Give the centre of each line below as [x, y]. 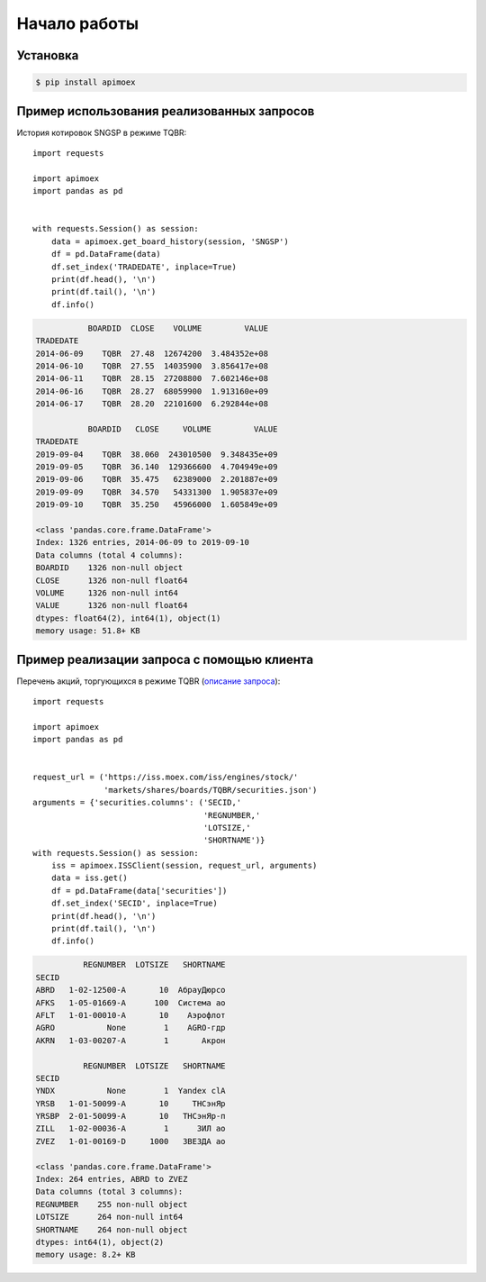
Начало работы [78, 23]
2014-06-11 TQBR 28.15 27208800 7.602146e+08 [152, 379]
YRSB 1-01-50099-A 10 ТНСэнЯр [130, 1103]
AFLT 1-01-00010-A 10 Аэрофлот [130, 1015]
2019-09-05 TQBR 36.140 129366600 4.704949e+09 [157, 467]
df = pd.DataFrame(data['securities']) [139, 891]
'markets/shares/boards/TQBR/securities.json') [211, 790]
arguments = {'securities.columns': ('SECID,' [137, 803]
